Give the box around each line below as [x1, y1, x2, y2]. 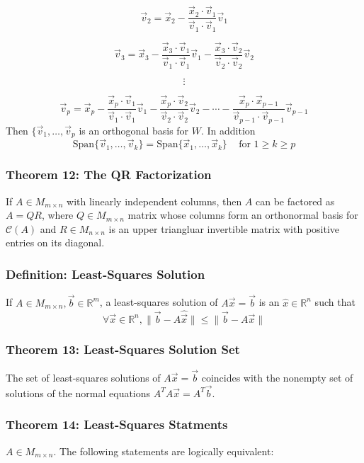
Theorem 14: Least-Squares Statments [6, 416, 228, 433]
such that [314, 295, 356, 309]
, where [41, 207, 74, 222]
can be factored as [256, 193, 335, 208]
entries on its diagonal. [6, 235, 105, 250]
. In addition [200, 122, 256, 137]
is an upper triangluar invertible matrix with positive [108, 221, 340, 236]
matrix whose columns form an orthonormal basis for [127, 207, 358, 222]
